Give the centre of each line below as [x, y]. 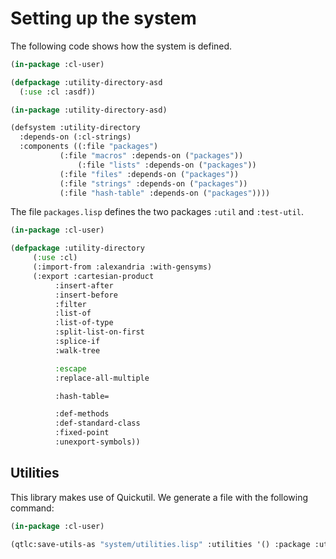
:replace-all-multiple [102, 378]
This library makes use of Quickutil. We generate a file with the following [159, 497]
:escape [70, 368]
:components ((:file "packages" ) [89, 147]
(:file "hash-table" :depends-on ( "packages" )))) [165, 193]
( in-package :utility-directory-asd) [89, 110]
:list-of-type [84, 323]
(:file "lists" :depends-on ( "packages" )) [167, 165]
